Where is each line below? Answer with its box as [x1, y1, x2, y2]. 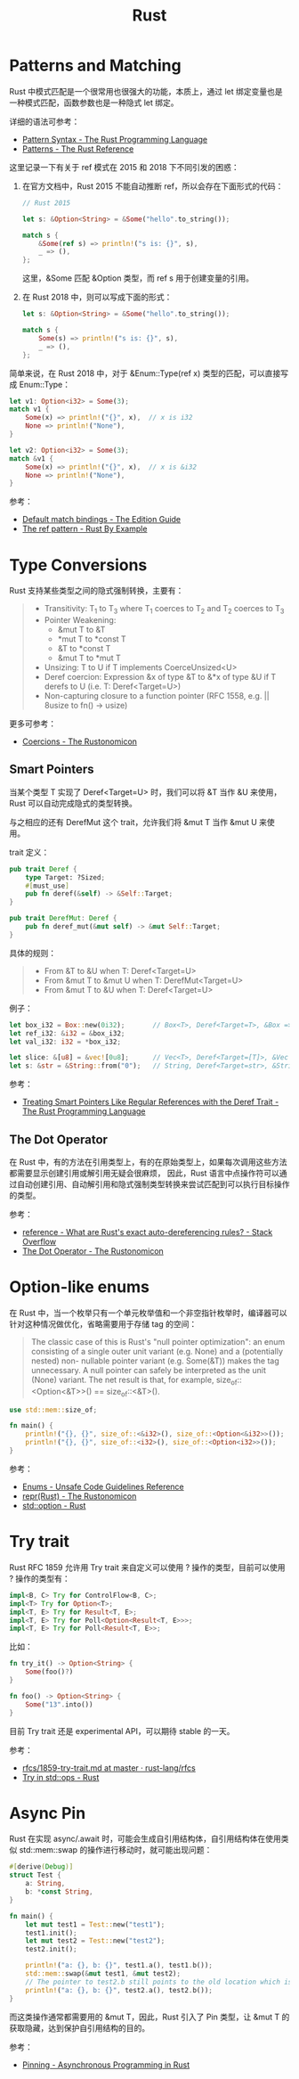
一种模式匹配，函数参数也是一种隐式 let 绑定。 [9, 97, 180, 108]
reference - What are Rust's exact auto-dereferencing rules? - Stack [21, 1227, 273, 1238]
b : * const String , [25, 1887, 93, 1896]
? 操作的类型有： [9, 1573, 71, 1584]
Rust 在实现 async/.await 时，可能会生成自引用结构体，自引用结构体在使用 [9, 1833, 282, 1845]
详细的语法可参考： [9, 116, 80, 127]
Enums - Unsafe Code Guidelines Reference [21, 1481, 184, 1492]
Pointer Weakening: [44, 615, 117, 626]
